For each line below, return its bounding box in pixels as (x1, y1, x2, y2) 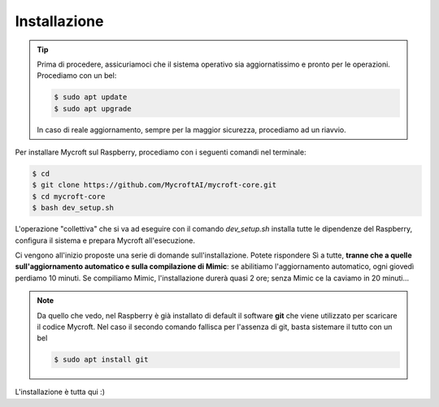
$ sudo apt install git (54, 355, 150, 365)
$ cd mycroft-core (32, 192, 106, 201)
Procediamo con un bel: (37, 71, 117, 80)
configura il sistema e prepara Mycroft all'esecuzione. (15, 236, 195, 245)
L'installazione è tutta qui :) (15, 387, 106, 397)
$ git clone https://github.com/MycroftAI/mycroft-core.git (32, 180, 277, 190)
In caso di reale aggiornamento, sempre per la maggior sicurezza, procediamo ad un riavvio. (37, 124, 346, 134)
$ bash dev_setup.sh (32, 203, 114, 213)
